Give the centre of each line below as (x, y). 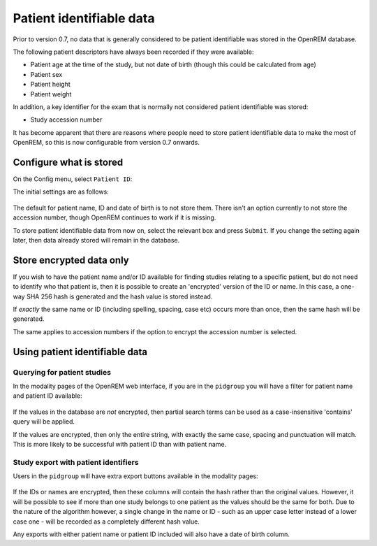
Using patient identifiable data (80, 352)
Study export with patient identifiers (76, 462)
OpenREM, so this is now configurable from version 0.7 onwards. (106, 143)
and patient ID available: (48, 396)
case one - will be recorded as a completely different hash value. (106, 522)
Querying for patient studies (62, 372)
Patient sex (46, 74)
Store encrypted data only (71, 260)
